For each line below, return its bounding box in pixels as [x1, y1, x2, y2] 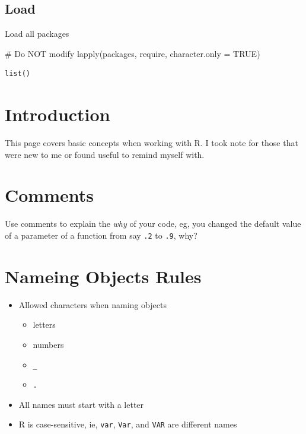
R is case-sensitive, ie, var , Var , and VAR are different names [18, 418, 237, 430]
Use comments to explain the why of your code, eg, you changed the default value [5, 217, 301, 230]
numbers [33, 338, 64, 350]
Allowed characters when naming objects [18, 298, 167, 311]
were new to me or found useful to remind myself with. [5, 148, 205, 160]
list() [5, 69, 30, 78]
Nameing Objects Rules [5, 264, 202, 288]
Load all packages [5, 27, 69, 40]
